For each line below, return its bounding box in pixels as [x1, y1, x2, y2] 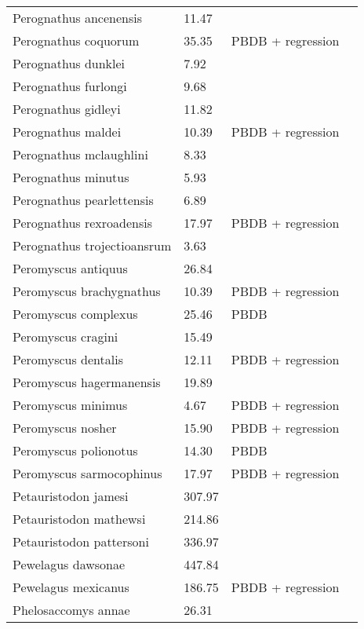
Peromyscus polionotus [13, 441, 138, 459]
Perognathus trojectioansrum [13, 236, 172, 254]
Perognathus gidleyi [13, 100, 121, 118]
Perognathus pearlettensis [13, 191, 154, 209]
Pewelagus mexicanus [13, 578, 129, 596]
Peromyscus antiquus [13, 259, 128, 277]
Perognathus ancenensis [13, 9, 142, 27]
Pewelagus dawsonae [13, 555, 126, 573]
